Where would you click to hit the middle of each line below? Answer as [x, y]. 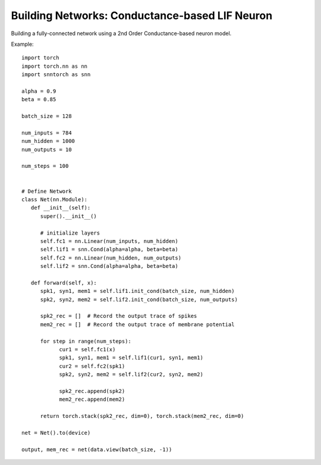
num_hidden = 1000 [48, 141]
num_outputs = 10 [47, 149]
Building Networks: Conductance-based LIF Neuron [142, 15]
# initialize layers [70, 233]
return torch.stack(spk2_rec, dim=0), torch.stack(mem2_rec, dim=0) [142, 416]
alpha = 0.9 [39, 91]
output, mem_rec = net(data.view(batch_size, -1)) [97, 449]
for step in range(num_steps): [86, 341]
